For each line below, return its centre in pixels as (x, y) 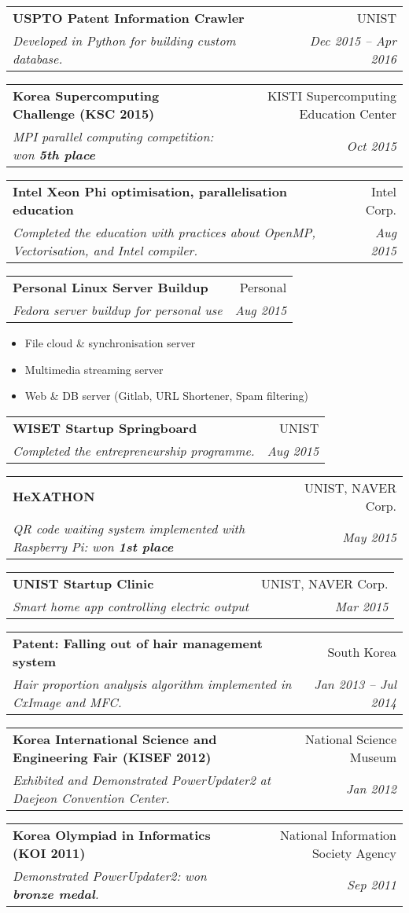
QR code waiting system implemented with (129, 528)
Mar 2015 (361, 606)
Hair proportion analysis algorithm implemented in (152, 684)
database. (38, 59)
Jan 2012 (371, 789)
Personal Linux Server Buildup (111, 287)
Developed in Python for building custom (124, 40)
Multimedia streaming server (94, 369)
